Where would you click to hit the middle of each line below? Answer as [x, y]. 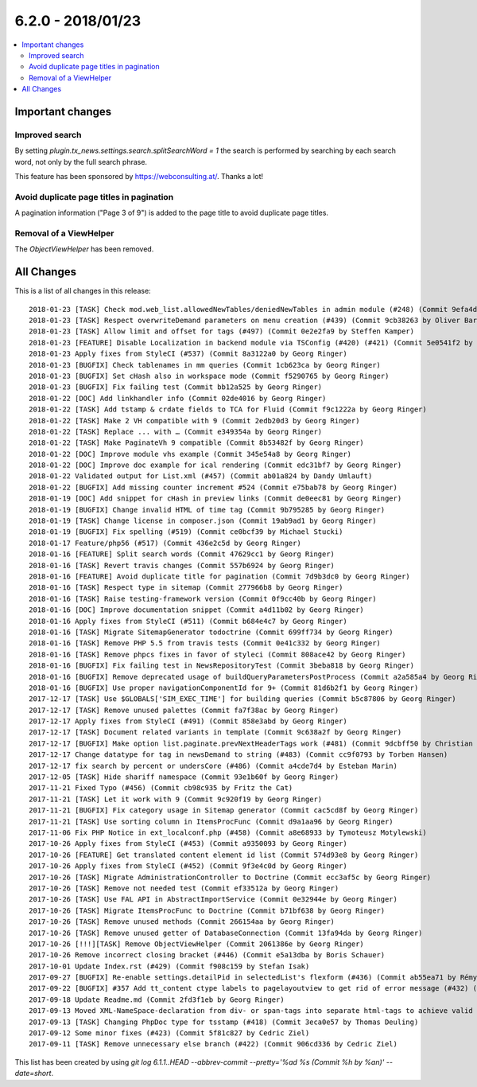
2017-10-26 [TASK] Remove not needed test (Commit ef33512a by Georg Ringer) [184, 888]
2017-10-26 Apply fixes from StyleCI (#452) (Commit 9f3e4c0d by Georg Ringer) [188, 866]
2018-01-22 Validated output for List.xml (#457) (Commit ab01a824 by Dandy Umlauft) [201, 476]
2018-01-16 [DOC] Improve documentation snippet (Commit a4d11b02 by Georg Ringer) [197, 610]
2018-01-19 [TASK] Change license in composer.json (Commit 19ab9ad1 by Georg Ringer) [203, 521]
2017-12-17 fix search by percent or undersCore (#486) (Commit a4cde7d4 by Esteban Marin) [213, 766]
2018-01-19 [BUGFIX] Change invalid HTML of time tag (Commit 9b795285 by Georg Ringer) [207, 510]
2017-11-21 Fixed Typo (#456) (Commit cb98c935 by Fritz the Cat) [161, 788]
